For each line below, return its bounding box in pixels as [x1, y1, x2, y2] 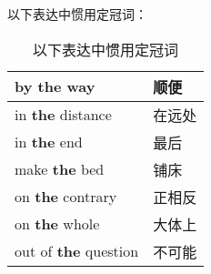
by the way [15, 76, 95, 97]
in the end [15, 131, 83, 153]
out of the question [15, 240, 139, 262]
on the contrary [15, 186, 117, 208]
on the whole [15, 213, 100, 235]
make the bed [15, 158, 105, 180]
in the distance [15, 104, 112, 126]
